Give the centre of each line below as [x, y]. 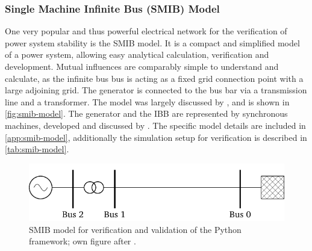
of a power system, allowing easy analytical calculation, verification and [137, 54]
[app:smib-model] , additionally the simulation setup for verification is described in [156, 137]
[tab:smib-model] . [37, 149]
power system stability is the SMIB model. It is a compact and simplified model [152, 42]
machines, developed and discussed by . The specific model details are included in [155, 125]
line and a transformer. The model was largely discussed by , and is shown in [147, 101]
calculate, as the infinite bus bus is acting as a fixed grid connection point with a [154, 78]
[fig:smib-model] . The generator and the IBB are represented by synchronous [146, 113]
